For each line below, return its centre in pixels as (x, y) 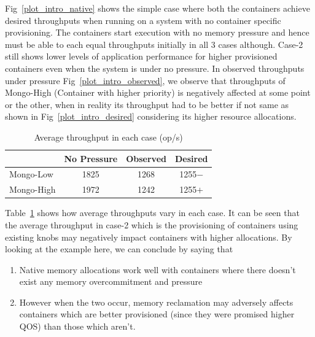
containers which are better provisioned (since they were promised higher (157, 314)
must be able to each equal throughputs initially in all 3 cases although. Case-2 (154, 44)
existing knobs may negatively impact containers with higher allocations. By (149, 237)
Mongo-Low (31, 174)
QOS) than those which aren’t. (77, 326)
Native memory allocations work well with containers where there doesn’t (157, 269)
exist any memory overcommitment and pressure (111, 281)
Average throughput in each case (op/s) (108, 137)
